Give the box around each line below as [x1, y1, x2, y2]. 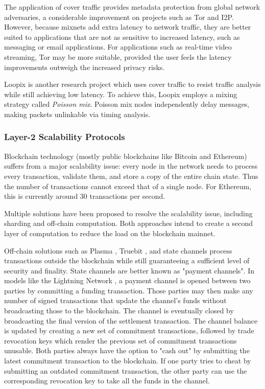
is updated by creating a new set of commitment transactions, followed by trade [4, 325, 254, 336]
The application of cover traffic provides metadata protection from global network [4, 2, 260, 12]
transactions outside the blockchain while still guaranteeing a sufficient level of [4, 255, 250, 266]
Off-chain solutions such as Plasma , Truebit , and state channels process [4, 245, 232, 256]
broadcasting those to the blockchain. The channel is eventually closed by [4, 305, 234, 316]
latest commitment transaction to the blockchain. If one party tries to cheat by [4, 355, 251, 366]
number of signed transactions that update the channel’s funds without [4, 295, 227, 306]
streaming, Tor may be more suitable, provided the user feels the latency [4, 51, 232, 62]
